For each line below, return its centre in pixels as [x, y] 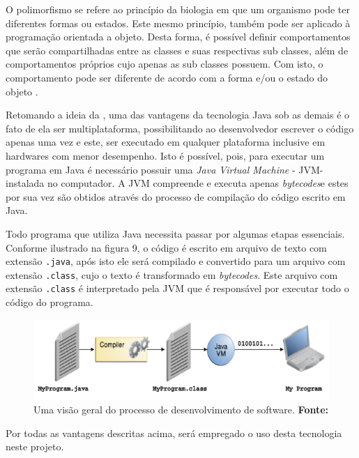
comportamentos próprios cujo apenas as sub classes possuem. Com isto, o [165, 64]
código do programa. [49, 302]
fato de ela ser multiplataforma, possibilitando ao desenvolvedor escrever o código [180, 128]
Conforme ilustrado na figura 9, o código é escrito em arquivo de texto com [166, 247]
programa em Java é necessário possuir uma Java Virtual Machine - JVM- [165, 169]
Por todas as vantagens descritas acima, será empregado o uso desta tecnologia [174, 433]
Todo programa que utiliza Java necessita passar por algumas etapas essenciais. [175, 233]
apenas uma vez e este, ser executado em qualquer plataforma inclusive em [166, 142]
